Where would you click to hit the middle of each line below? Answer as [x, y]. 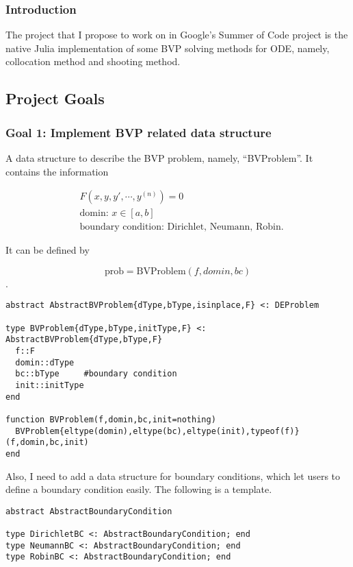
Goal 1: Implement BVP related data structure [139, 132]
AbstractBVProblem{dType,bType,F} [84, 340]
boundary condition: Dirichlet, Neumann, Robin [180, 227]
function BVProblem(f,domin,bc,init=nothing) [111, 420]
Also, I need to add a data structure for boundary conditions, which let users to [173, 475]
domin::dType [45, 362]
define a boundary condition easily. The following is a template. [139, 489]
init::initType [50, 386]
